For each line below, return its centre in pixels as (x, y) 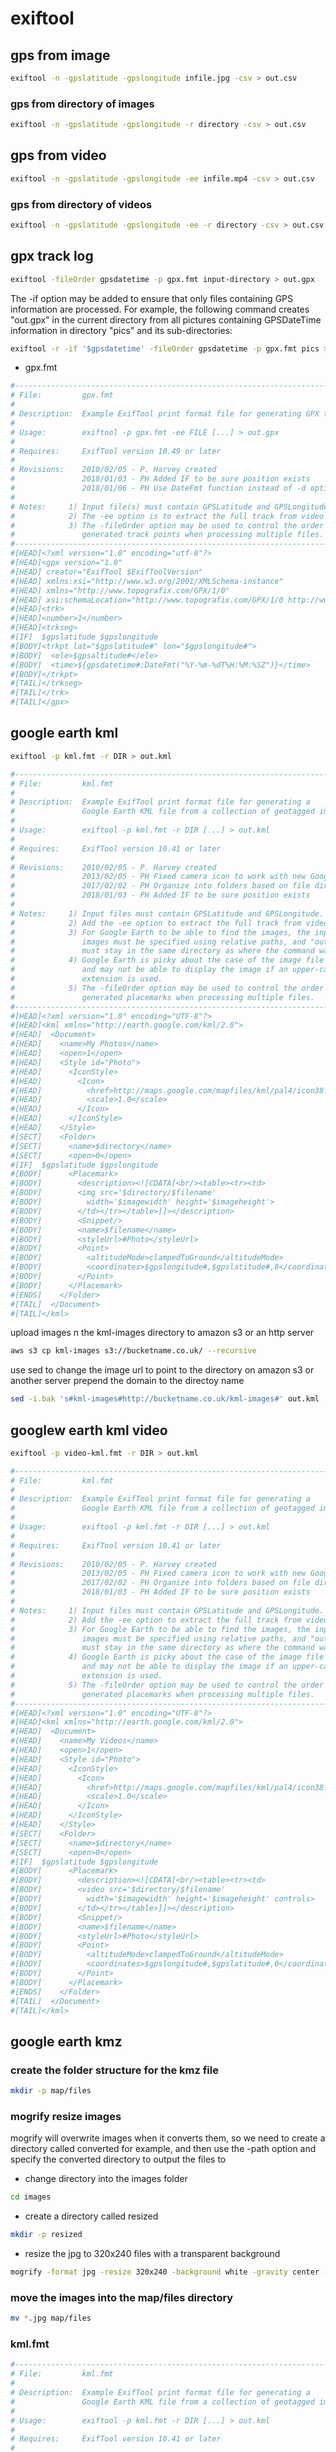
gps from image (60, 55)
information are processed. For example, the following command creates (160, 309)
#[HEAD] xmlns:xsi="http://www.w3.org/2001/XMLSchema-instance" (147, 581)
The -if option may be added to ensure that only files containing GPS (152, 298)
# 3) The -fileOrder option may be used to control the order (167, 525)
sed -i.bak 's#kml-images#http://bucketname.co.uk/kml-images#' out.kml (165, 1399)
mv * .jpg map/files (51, 2318)
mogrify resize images (66, 2116)
